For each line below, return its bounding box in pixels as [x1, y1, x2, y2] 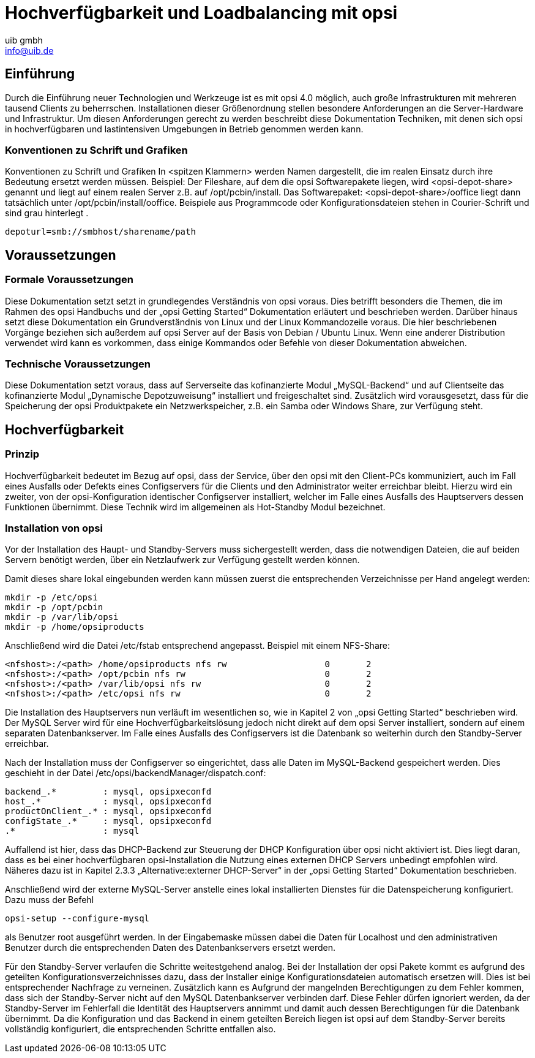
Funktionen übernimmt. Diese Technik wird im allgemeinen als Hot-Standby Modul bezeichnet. [5, 501, 386, 512]
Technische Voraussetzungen [5, 357, 151, 370]
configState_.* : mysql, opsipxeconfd [5, 816, 212, 826]
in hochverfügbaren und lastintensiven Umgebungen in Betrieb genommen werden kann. [5, 123, 364, 134]
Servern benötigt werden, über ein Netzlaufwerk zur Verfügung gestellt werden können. [5, 554, 360, 565]
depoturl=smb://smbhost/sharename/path [5, 227, 196, 237]
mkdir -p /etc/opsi [5, 592, 98, 603]
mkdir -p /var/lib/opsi [5, 612, 119, 622]
